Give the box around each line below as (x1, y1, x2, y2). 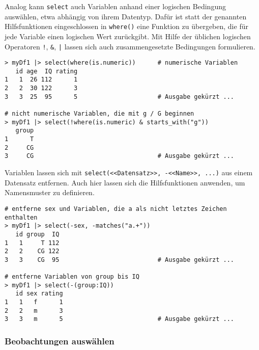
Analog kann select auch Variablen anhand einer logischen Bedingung (5, 1, 226, 11)
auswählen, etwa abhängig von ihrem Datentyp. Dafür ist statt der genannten (5, 11, 247, 21)
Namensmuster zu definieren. (5, 187, 95, 198)
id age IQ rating (15, 67, 78, 75)
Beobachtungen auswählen (5, 334, 114, 347)
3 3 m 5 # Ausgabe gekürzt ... (5, 315, 235, 323)
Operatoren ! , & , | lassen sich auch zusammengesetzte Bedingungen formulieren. (5, 41, 255, 51)
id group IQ (15, 230, 60, 238)
